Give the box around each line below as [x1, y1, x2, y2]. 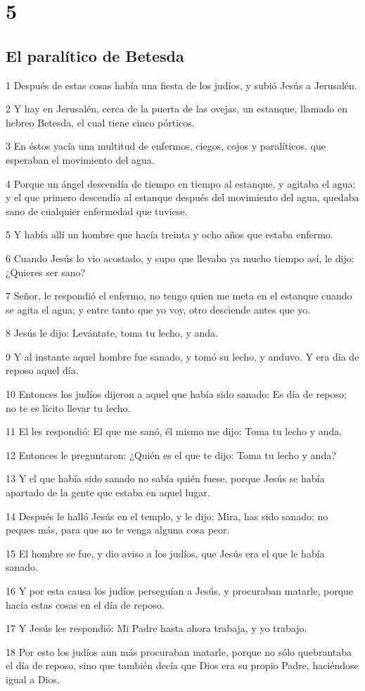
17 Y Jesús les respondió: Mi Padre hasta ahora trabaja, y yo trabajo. [6, 621, 307, 635]
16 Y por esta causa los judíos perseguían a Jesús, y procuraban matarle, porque [6, 583, 354, 598]
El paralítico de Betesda [6, 44, 184, 66]
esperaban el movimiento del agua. [6, 152, 155, 167]
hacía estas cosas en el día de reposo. [6, 597, 165, 612]
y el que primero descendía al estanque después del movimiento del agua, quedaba [6, 190, 359, 205]
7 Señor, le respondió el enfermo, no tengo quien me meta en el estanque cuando [6, 288, 352, 303]
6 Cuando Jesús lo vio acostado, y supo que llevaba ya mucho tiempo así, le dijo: [6, 250, 354, 265]
